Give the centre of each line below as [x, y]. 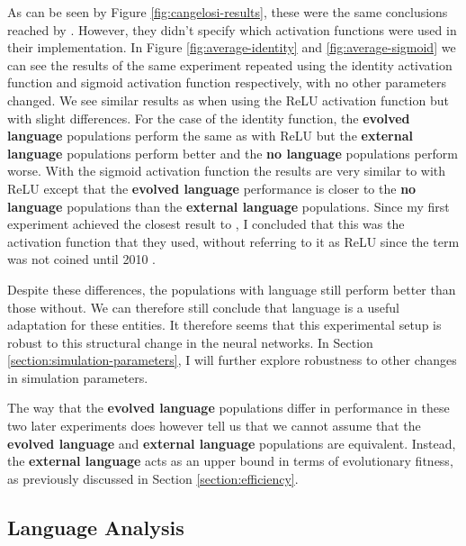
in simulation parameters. [78, 377]
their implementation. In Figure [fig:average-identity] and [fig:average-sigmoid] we [232, 47]
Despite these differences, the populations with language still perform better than [232, 289]
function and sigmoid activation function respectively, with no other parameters [227, 82]
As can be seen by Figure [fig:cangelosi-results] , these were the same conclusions [228, 12]
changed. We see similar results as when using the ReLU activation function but [228, 100]
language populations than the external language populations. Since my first [229, 206]
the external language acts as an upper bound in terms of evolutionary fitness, [230, 461]
